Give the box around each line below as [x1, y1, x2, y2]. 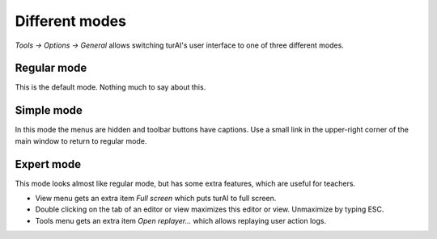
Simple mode [15, 103, 83, 117]
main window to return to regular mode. [15, 136, 147, 145]
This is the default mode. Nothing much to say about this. [15, 82, 206, 92]
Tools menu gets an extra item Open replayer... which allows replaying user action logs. [35, 216, 327, 225]
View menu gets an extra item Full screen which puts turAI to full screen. [35, 194, 277, 203]
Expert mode [15, 157, 82, 171]
